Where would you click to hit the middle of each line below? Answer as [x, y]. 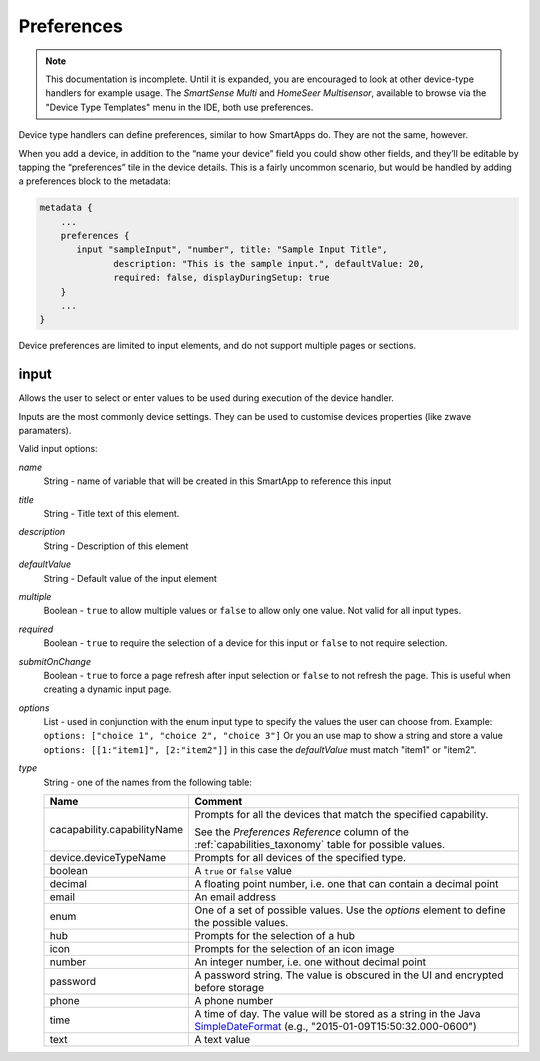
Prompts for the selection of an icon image [294, 949]
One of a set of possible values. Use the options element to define [350, 910]
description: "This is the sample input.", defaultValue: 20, [269, 263]
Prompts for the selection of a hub [274, 936]
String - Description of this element [116, 546]
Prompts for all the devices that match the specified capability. [341, 815]
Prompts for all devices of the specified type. [300, 858]
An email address [235, 897]
